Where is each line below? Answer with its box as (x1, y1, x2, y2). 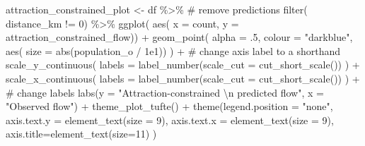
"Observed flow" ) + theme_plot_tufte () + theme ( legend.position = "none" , (6, 99, 333, 114)
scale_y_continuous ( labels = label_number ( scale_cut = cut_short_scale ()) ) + (6, 57, 360, 72)
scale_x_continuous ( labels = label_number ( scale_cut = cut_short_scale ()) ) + (6, 71, 360, 85)
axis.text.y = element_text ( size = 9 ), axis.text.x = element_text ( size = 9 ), (6, 112, 334, 127)
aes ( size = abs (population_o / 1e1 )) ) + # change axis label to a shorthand (6, 43, 340, 58)
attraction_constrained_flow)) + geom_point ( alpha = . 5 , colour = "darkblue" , (6, 30, 353, 44)
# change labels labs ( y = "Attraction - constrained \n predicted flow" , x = (6, 85, 324, 99)
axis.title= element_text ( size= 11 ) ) (6, 126, 157, 141)
